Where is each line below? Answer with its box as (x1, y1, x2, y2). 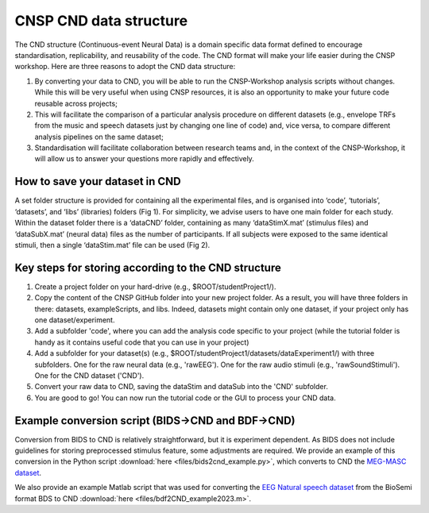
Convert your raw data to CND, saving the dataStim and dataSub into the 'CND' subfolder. (34, 382, 329, 391)
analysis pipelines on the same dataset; (34, 132, 164, 141)
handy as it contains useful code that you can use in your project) (34, 337, 249, 347)
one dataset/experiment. (34, 315, 115, 325)
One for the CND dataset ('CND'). (34, 370, 145, 380)
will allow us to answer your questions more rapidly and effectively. (34, 154, 254, 164)
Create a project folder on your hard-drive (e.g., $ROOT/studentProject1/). (34, 282, 276, 291)
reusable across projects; (34, 98, 118, 108)
